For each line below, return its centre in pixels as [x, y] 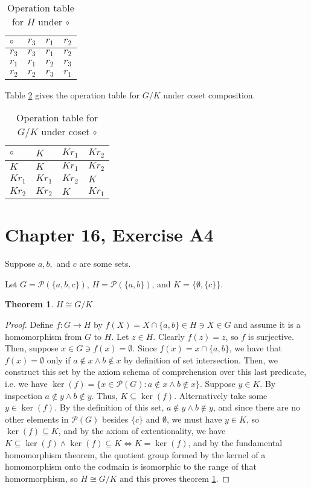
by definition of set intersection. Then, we [201, 360]
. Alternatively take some [221, 395]
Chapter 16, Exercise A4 [109, 235]
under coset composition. [209, 94]
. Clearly [169, 336]
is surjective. [271, 336]
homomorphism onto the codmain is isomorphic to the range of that [131, 466]
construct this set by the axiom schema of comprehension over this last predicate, [156, 372]
